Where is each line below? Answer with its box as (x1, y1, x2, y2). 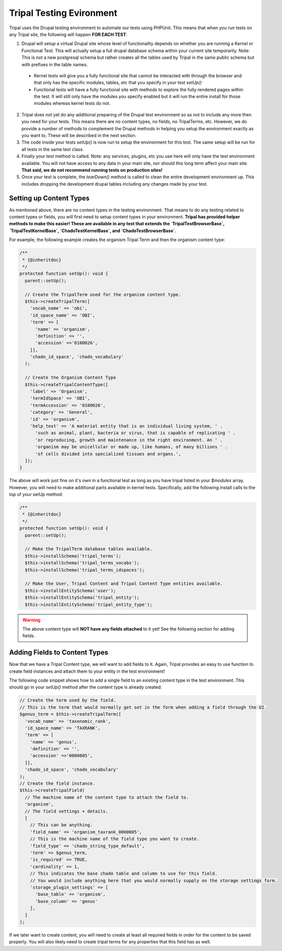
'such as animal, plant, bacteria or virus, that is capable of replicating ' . (35, 430, 236, 436)
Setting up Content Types (9, 194, 90, 202)
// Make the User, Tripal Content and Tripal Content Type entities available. (25, 581, 223, 587)
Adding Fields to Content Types (9, 649, 109, 657)
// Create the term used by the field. (19, 698, 116, 703)
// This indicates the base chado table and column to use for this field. (30, 871, 218, 876)
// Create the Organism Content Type (25, 375, 116, 381)
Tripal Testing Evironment (9, 7, 118, 18)
